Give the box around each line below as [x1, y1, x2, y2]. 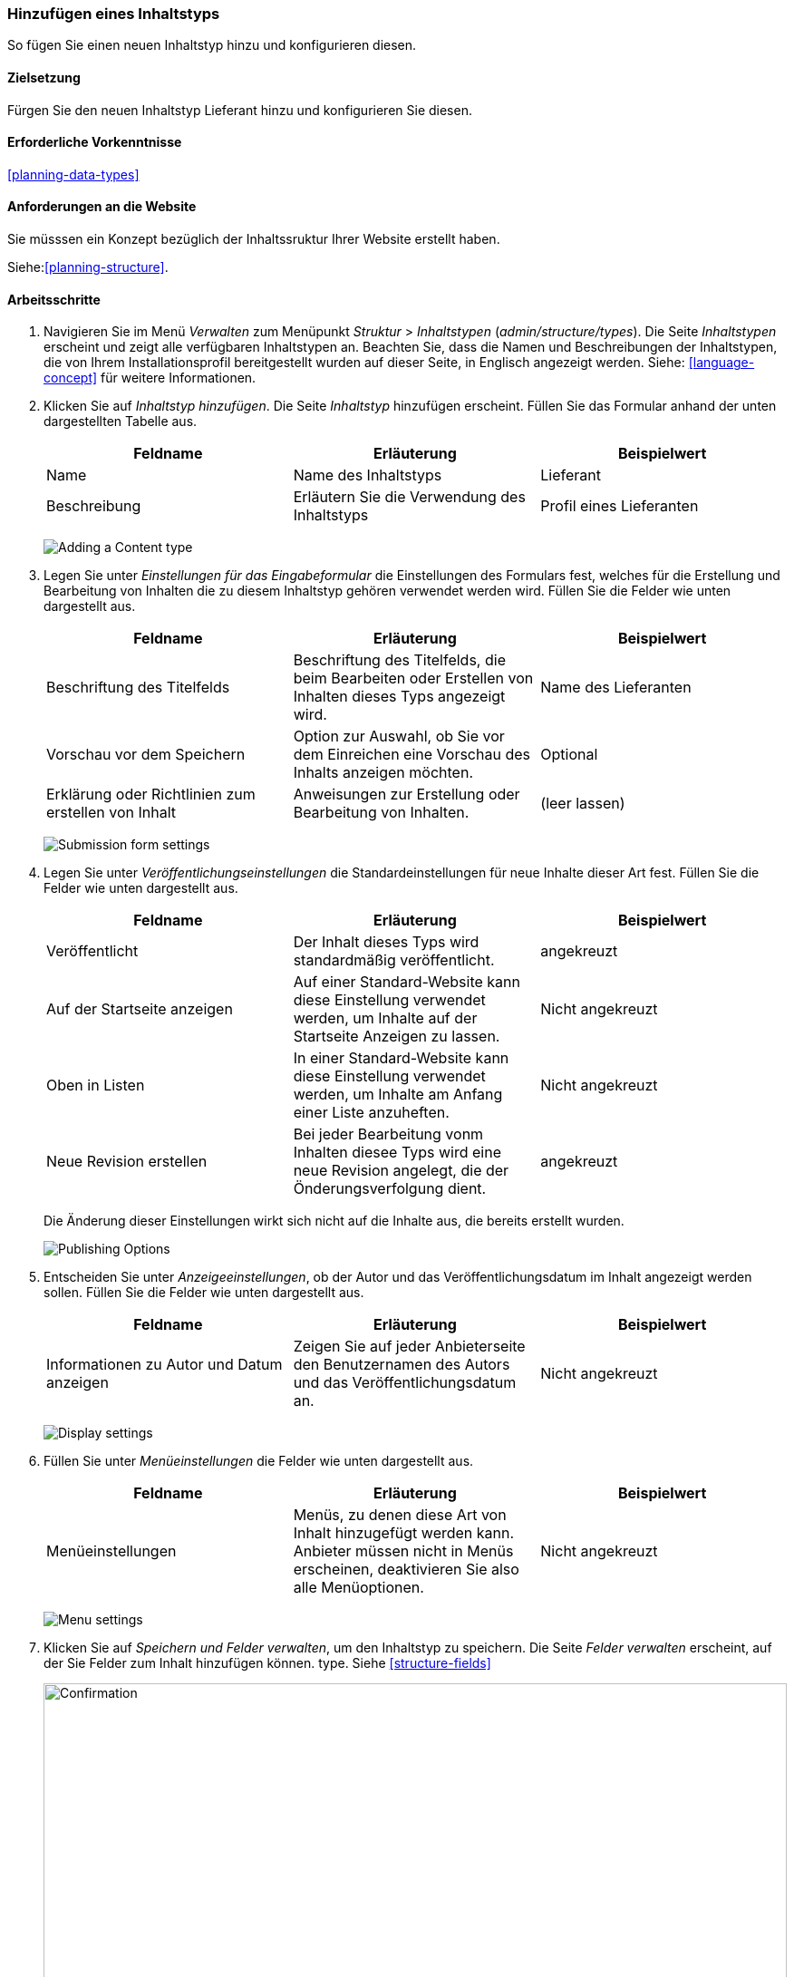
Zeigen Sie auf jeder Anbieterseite [293, 1337, 526, 1356]
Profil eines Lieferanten [540, 497, 699, 516]
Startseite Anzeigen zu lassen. [293, 1027, 500, 1046]
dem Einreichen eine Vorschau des [293, 745, 530, 764]
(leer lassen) [540, 794, 625, 813]
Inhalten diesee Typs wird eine [293, 1143, 501, 1162]
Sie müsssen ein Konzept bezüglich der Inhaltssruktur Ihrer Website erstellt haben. [7, 231, 500, 247]
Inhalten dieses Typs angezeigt [293, 687, 506, 706]
